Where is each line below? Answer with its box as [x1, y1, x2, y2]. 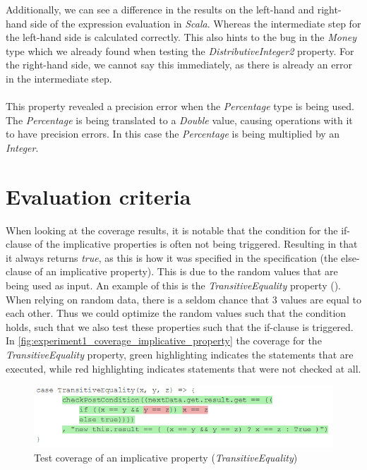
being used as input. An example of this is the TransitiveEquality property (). [6, 278, 341, 293]
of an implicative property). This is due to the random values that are [35, 264, 338, 279]
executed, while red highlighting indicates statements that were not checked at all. [6, 361, 361, 375]
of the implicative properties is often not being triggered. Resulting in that [35, 236, 358, 251]
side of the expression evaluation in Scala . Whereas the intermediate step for [30, 16, 361, 30]
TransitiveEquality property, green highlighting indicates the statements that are [6, 347, 354, 361]
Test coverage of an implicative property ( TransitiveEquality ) [34, 450, 298, 464]
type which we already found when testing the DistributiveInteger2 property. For [6, 43, 354, 58]
